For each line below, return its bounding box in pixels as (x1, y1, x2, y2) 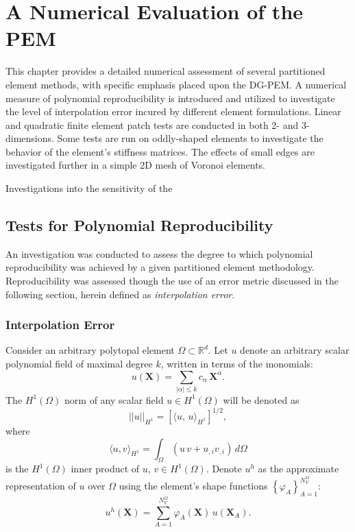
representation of (5, 479, 76, 493)
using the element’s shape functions (119, 479, 268, 493)
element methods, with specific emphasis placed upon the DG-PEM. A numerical (5, 77, 347, 91)
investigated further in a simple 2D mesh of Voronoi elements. (5, 158, 265, 172)
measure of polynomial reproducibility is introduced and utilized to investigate (5, 90, 335, 105)
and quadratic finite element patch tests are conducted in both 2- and (5, 117, 299, 132)
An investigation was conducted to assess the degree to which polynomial (5, 246, 313, 261)
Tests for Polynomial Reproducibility (5, 215, 273, 236)
